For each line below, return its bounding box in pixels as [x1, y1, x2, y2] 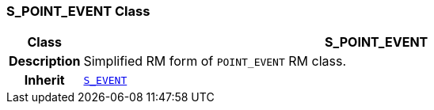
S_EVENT [83, 74, 128, 86]
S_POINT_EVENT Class [6, 3, 150, 19]
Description [9, 53, 81, 70]
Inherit [24, 72, 65, 89]
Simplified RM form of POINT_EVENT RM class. [83, 53, 347, 70]
